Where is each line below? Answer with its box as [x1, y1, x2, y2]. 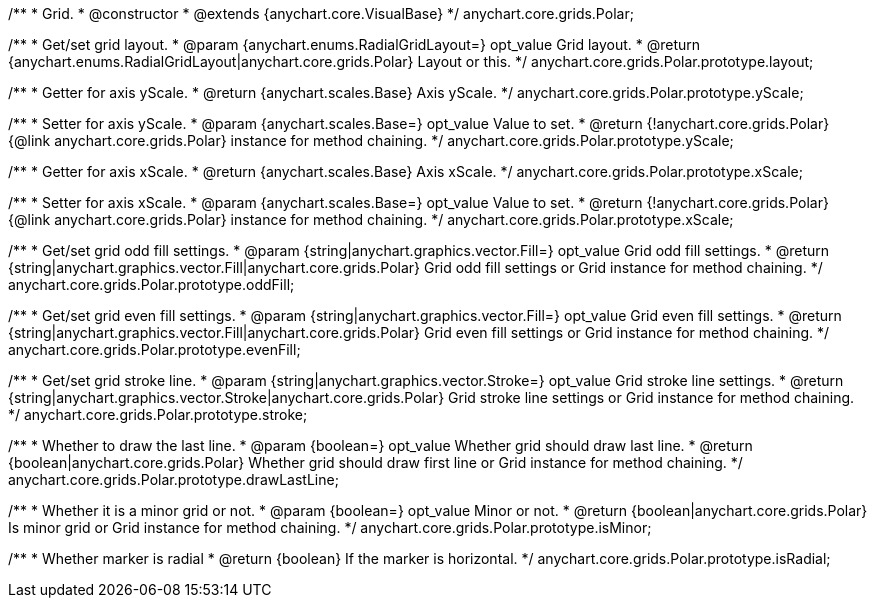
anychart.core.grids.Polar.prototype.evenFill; [8, 341, 301, 358]
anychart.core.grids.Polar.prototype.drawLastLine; [8, 471, 339, 488]
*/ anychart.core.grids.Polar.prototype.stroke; [8, 406, 308, 423]
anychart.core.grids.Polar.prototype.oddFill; [8, 276, 295, 293]
